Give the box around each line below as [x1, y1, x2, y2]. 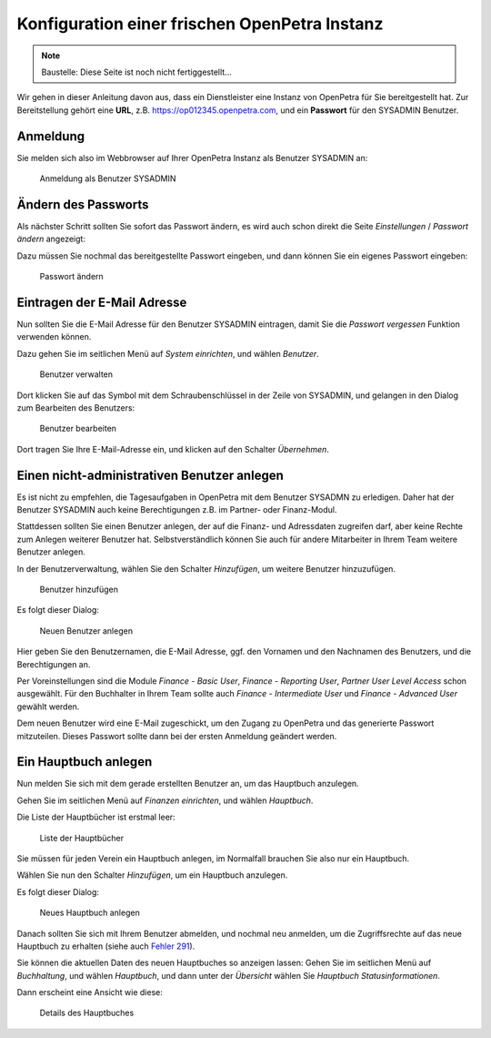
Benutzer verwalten [39, 369, 114, 380]
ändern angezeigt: [16, 233, 86, 245]
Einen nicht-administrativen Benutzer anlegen [16, 467, 284, 483]
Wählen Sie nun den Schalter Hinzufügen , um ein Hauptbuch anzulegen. [16, 870, 288, 880]
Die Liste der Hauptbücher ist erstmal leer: [16, 811, 176, 823]
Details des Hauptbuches [39, 1007, 135, 1019]
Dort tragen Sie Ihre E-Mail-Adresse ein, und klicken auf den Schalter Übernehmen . [16, 443, 329, 454]
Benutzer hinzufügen [39, 584, 118, 595]
